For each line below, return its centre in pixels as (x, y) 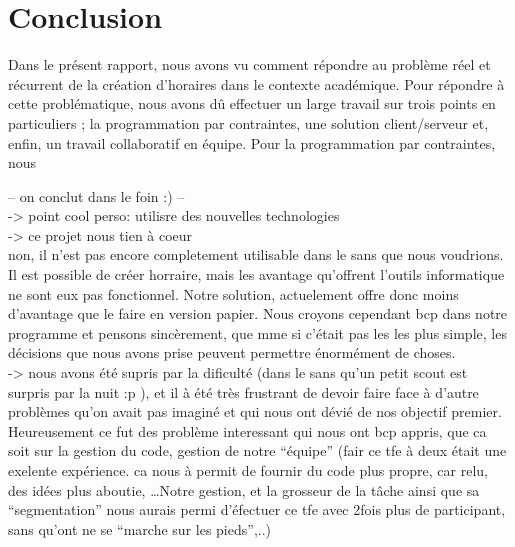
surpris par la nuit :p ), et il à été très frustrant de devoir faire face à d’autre (243, 391)
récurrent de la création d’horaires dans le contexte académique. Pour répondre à (256, 83)
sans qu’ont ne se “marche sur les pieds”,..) (140, 528)
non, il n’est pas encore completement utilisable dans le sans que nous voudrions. (256, 254)
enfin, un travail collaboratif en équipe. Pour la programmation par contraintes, (252, 142)
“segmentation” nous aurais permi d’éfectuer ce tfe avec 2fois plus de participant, (257, 509)
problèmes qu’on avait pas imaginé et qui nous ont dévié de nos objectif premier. (255, 411)
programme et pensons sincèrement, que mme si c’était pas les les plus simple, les (257, 332)
